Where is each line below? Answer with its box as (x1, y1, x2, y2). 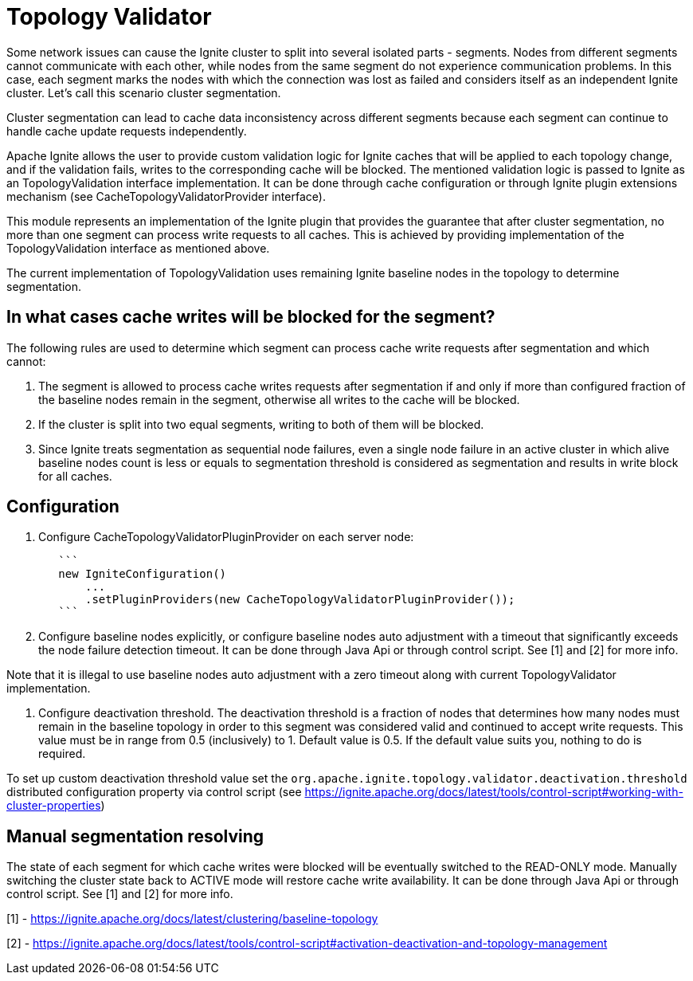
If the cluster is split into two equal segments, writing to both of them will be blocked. (38, 417, 484, 431)
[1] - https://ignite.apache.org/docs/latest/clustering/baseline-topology (6, 912, 378, 926)
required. (38, 747, 86, 761)
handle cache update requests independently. (6, 124, 247, 138)
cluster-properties (6, 799, 101, 813)
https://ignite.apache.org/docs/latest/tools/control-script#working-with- (304, 785, 683, 799)
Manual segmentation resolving (6, 826, 264, 846)
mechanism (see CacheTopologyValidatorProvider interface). (6, 189, 326, 203)
